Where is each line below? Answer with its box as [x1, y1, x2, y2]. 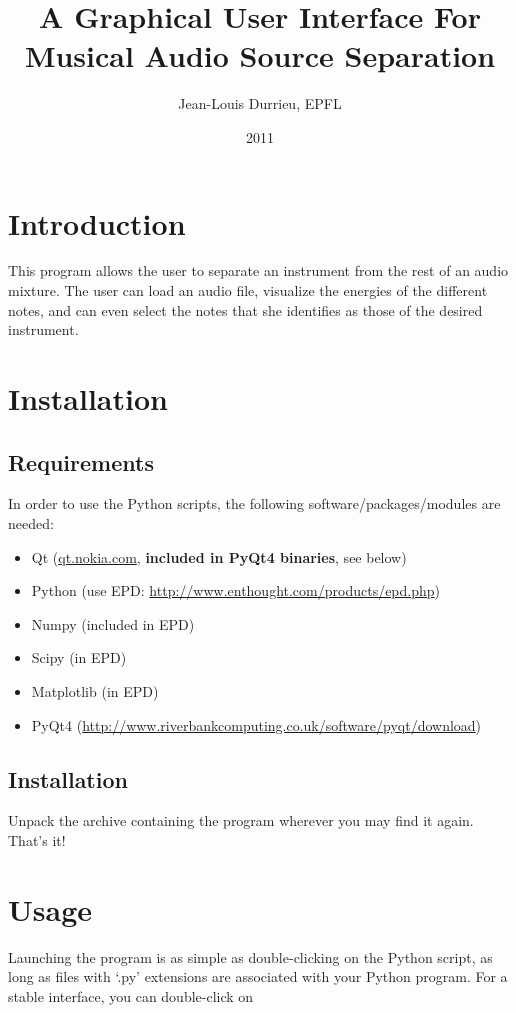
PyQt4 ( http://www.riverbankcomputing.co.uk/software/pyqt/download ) [31, 714, 482, 735]
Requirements [8, 446, 154, 477]
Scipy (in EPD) [31, 647, 127, 668]
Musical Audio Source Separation [24, 35, 496, 76]
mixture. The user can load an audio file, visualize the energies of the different [8, 280, 488, 301]
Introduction [8, 202, 186, 243]
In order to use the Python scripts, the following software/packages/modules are [8, 493, 501, 514]
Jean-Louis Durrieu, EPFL [178, 93, 342, 114]
